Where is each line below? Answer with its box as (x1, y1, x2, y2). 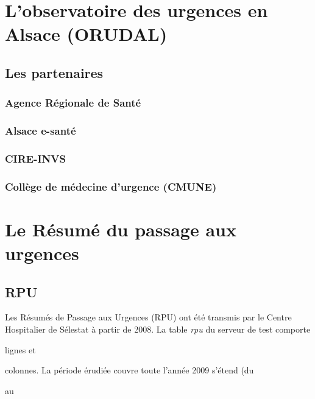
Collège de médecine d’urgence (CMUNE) (5, 178, 217, 194)
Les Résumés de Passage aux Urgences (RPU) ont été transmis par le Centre (5, 311, 292, 323)
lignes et (5, 343, 36, 356)
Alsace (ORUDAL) (5, 21, 168, 46)
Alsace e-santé (5, 123, 76, 138)
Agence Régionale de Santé (5, 95, 141, 110)
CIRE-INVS (5, 150, 66, 166)
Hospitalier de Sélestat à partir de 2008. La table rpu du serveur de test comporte (5, 323, 311, 336)
